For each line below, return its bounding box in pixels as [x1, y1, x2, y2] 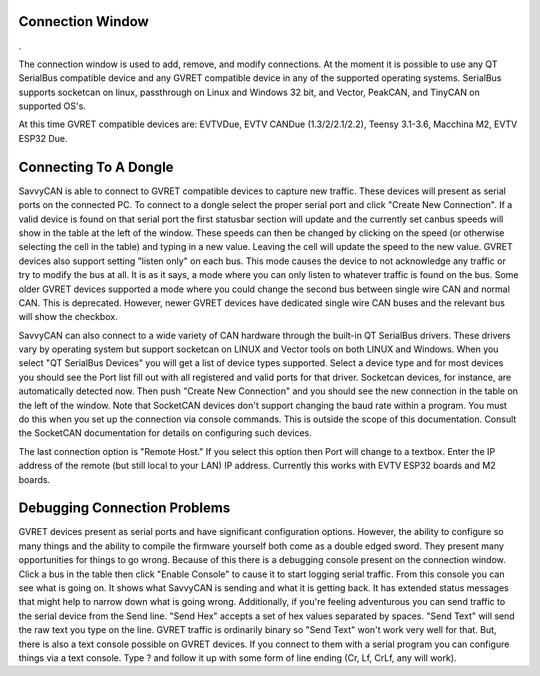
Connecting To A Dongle [18, 158, 174, 175]
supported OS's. [18, 100, 87, 112]
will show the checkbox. [18, 311, 119, 323]
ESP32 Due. [18, 132, 69, 144]
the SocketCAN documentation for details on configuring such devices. [18, 427, 312, 439]
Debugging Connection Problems [18, 500, 231, 517]
